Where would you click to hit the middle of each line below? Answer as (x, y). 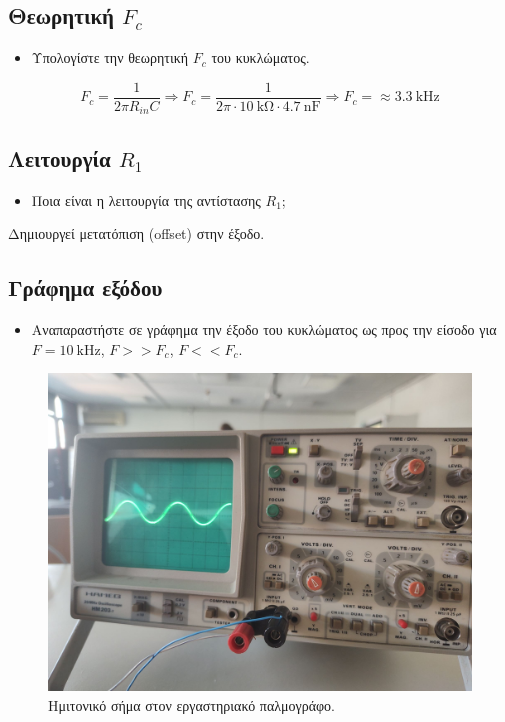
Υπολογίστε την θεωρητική (110, 57)
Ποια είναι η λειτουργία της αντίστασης (146, 199)
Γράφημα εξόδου (85, 287)
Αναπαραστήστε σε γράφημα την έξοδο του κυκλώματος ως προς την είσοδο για (264, 328)
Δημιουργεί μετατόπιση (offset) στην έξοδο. (136, 233)
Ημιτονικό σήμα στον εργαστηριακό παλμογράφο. (191, 704)
